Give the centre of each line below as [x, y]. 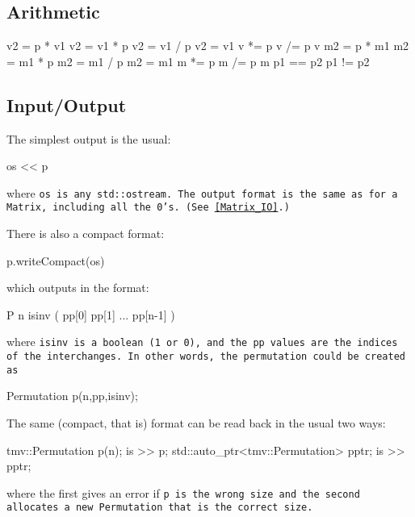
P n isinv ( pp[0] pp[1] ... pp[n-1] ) [91, 314]
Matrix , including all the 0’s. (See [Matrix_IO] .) [148, 208]
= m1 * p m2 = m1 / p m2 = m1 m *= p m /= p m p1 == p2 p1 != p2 [188, 61]
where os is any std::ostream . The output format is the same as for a [202, 192]
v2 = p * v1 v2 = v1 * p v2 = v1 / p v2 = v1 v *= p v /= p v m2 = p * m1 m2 [208, 46]
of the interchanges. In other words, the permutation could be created [206, 357]
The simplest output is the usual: [89, 138]
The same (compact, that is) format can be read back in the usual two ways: [196, 423]
